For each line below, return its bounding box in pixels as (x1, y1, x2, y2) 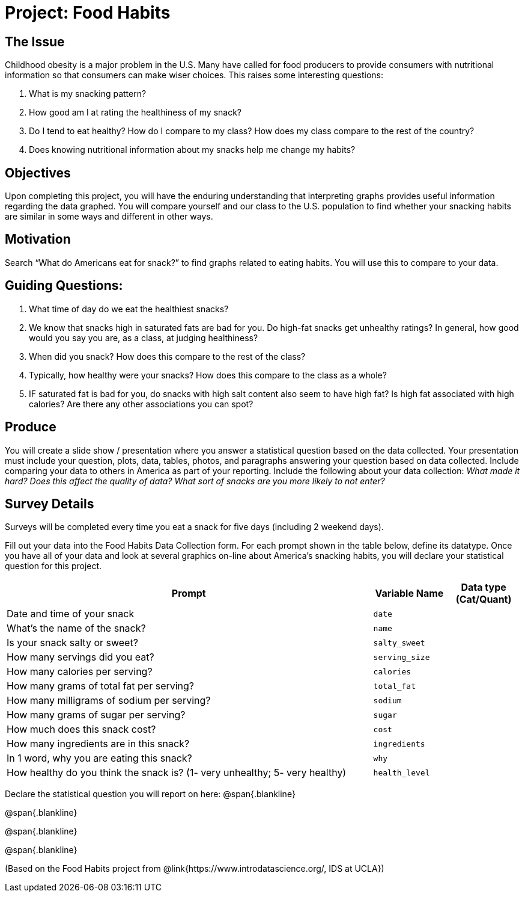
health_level (373, 768, 430, 777)
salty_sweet (373, 638, 425, 647)
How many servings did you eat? (7, 651, 154, 664)
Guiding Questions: (5, 278, 123, 294)
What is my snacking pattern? (29, 88, 147, 99)
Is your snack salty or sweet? (7, 637, 138, 649)
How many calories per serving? (7, 665, 153, 678)
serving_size (373, 652, 430, 662)
